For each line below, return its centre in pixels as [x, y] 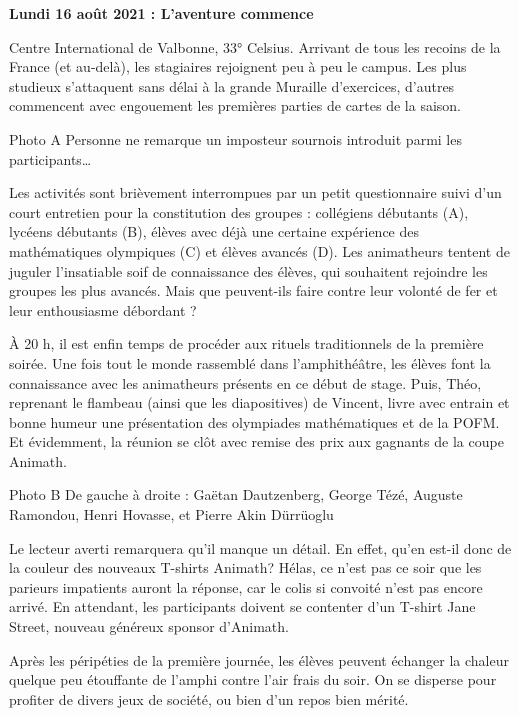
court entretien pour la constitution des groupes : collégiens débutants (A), [239, 211]
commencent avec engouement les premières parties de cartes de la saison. [235, 105]
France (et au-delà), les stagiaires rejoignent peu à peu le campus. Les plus [238, 66]
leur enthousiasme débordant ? [103, 309]
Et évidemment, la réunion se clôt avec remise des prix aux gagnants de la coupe [256, 441]
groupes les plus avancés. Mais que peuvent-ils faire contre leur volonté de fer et [253, 290]
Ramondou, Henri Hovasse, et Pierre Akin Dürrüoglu [171, 514]
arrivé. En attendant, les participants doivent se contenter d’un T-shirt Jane [242, 606]
